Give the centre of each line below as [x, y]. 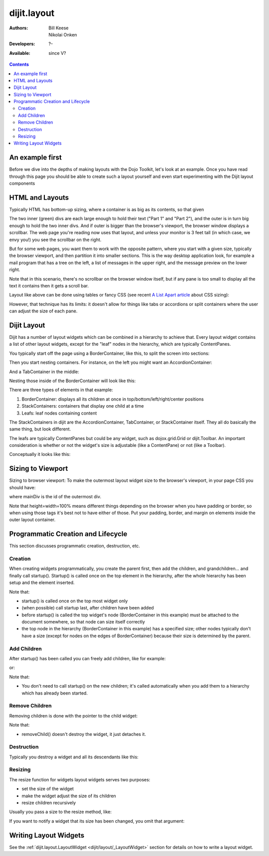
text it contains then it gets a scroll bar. [49, 285]
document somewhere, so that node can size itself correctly [83, 622]
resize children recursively [49, 803]
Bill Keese [59, 28]
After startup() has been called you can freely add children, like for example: [87, 659]
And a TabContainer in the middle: [44, 372]
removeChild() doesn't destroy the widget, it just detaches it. [84, 734]
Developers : [22, 44]
